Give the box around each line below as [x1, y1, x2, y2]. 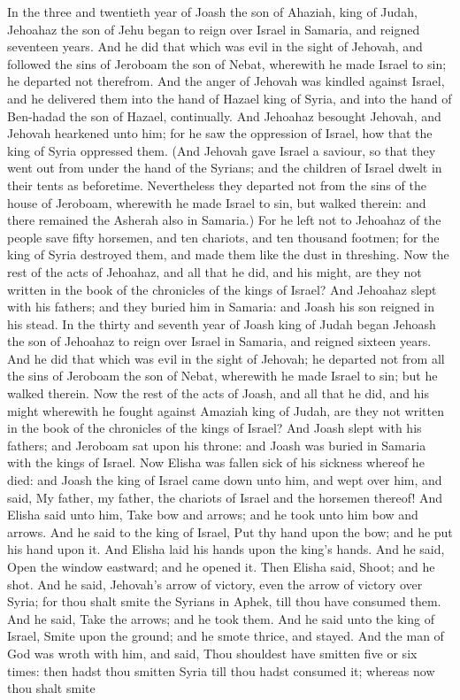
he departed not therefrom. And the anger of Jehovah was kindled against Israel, [7, 72, 445, 90]
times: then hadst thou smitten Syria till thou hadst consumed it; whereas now [7, 661, 435, 680]
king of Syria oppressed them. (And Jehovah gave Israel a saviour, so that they [7, 141, 436, 159]
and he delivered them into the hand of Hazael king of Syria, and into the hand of [7, 88, 452, 107]
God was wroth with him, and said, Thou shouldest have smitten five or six [7, 643, 418, 662]
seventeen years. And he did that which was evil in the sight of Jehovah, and [7, 37, 423, 56]
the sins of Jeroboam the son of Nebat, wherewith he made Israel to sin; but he [7, 366, 438, 385]
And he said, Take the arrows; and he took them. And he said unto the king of [7, 609, 434, 627]
